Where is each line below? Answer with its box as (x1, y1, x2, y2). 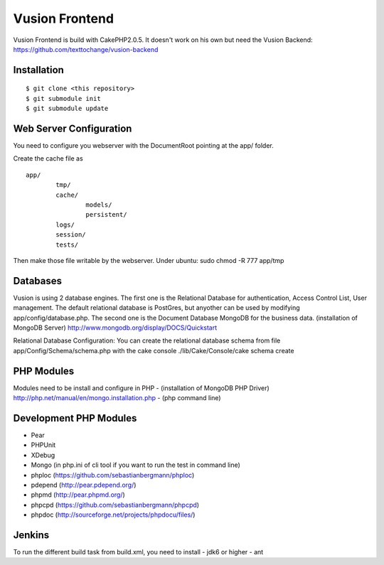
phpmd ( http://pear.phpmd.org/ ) (31, 490, 126, 499)
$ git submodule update (26, 104, 109, 113)
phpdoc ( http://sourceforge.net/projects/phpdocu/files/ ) (31, 510, 196, 519)
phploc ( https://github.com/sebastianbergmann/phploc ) (31, 470, 195, 479)
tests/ (55, 240, 79, 249)
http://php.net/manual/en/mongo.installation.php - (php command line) (13, 394, 221, 402)
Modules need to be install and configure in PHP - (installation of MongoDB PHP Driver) (13, 384, 270, 392)
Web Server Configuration (13, 122, 132, 134)
